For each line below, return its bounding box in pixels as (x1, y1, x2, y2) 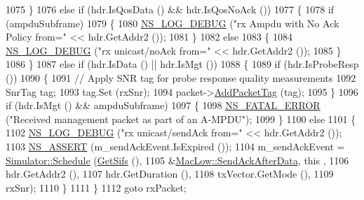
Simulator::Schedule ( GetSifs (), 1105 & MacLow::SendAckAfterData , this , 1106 (6, 152, 349, 167)
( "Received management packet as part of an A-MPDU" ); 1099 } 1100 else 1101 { (6, 111, 356, 126)
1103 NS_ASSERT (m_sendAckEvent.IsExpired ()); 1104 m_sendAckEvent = (6, 138, 345, 153)
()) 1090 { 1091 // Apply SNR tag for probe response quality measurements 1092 (6, 70, 356, 85)
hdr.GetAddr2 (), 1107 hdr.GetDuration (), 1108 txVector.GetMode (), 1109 (6, 166, 334, 181)
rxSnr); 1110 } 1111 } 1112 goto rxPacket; (6, 180, 187, 194)
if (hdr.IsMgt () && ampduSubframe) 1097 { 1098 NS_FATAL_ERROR (6, 98, 321, 113)
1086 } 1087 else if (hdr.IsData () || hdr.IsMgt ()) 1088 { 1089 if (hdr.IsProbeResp (6, 57, 359, 71)
